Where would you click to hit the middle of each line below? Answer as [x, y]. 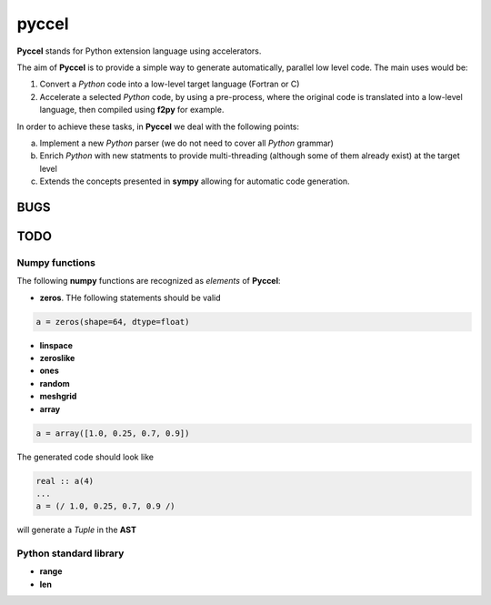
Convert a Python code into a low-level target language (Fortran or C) [170, 84]
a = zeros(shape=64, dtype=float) [113, 322]
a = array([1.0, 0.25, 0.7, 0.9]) [113, 433]
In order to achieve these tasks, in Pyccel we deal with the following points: [158, 126]
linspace [56, 345]
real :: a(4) [65, 481]
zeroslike [57, 358]
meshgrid [58, 397]
